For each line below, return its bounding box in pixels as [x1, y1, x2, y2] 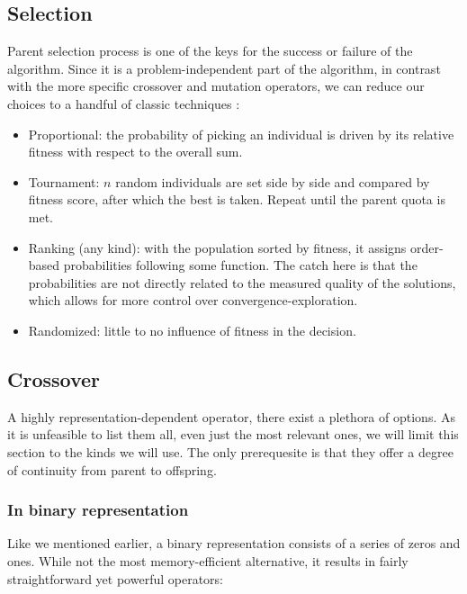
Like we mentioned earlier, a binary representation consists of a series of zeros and [7, 534, 461, 553]
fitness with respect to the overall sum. [28, 142, 243, 161]
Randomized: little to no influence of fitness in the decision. [28, 320, 356, 339]
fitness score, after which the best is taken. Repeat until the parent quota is [28, 190, 445, 209]
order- [410, 238, 444, 256]
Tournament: [28, 172, 100, 191]
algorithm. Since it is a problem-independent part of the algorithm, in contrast [7, 58, 441, 77]
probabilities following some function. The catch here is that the [63, 256, 418, 274]
